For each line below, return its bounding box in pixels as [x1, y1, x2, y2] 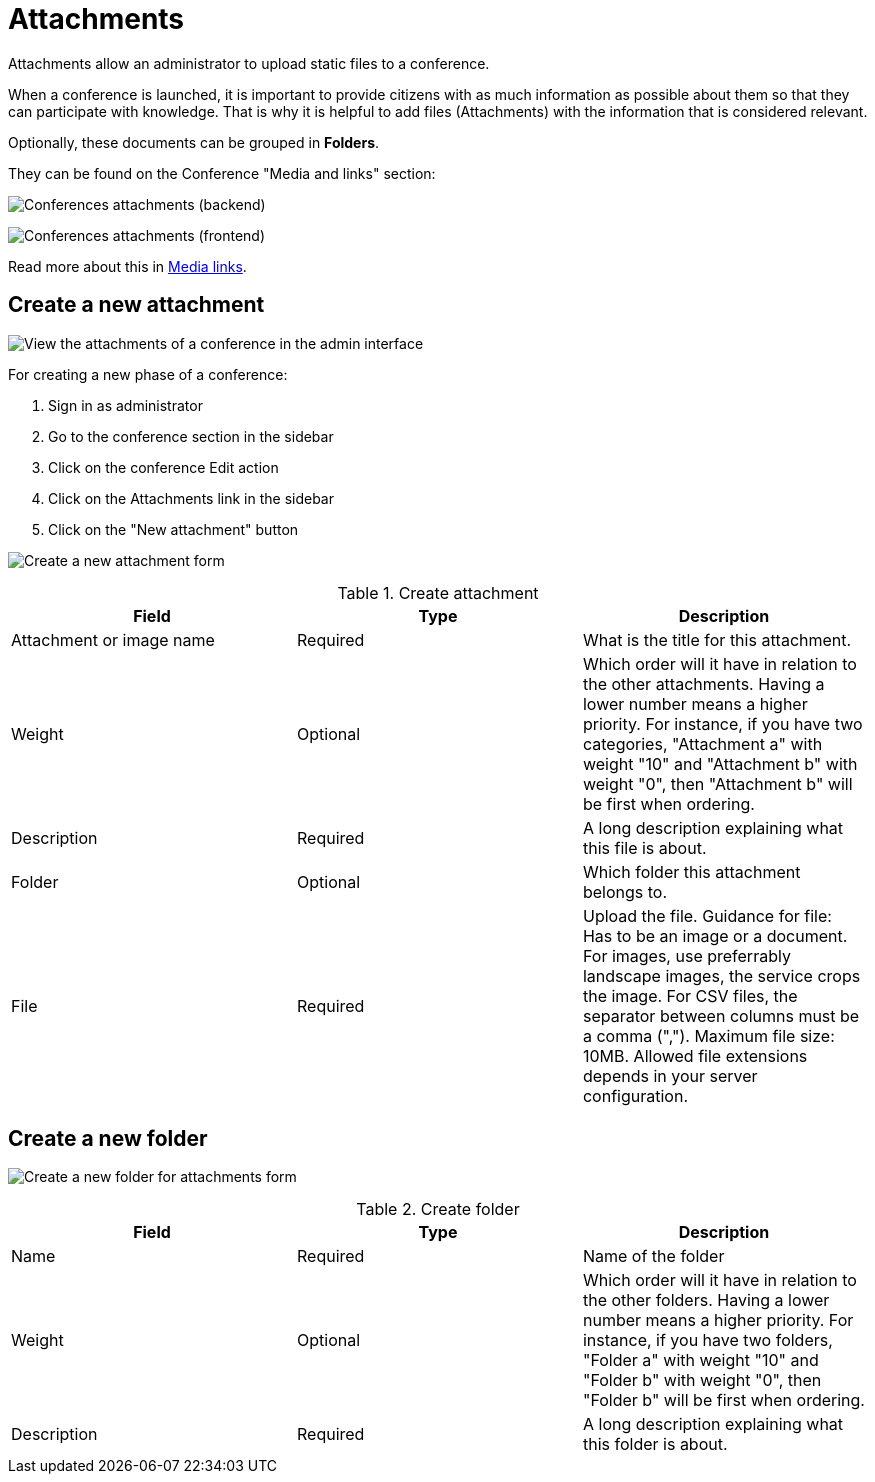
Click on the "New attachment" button [48, 520, 299, 538]
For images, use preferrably [582, 945, 791, 966]
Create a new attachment [8, 292, 265, 318]
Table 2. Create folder [356, 1199, 520, 1220]
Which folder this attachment [582, 861, 801, 882]
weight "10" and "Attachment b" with [582, 753, 858, 774]
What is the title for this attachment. [582, 629, 852, 650]
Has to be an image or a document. [582, 925, 848, 946]
